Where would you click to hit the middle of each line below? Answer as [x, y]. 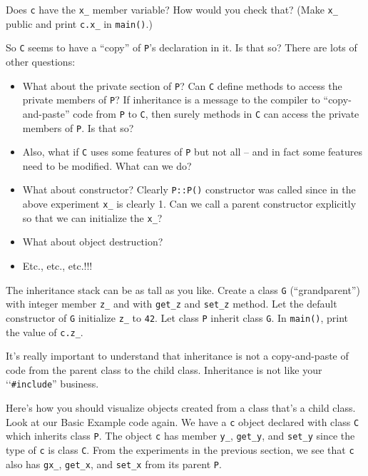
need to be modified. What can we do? [107, 165]
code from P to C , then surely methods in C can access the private [216, 113]
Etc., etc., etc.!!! [57, 265]
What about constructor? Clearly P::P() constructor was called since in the [189, 189]
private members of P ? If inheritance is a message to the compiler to [171, 100]
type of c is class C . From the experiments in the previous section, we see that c [180, 449]
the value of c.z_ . [45, 331]
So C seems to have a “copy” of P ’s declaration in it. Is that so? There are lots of [182, 47]
